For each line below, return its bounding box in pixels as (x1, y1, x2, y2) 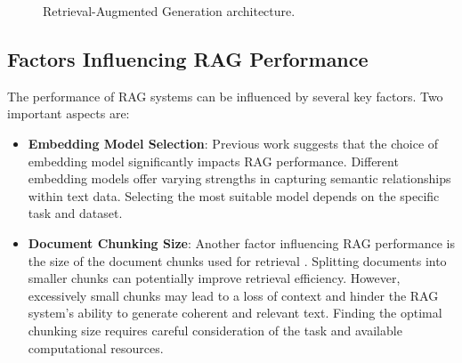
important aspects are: (7, 104, 130, 123)
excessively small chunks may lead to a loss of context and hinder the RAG (28, 286, 439, 304)
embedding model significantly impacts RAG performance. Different (28, 151, 399, 170)
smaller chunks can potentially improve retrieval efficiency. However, (28, 269, 401, 287)
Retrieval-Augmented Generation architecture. (43, 2, 296, 20)
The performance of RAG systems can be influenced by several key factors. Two (7, 86, 443, 105)
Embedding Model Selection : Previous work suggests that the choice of (28, 133, 439, 152)
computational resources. (28, 338, 164, 357)
